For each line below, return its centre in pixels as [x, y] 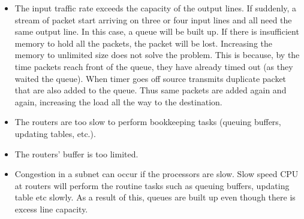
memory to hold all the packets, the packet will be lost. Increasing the [144, 43]
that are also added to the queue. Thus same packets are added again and [151, 90]
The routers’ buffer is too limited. [76, 153]
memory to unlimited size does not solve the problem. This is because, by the [157, 55]
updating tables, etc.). [55, 133]
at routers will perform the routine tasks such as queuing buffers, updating [152, 185]
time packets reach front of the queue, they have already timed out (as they [154, 66]
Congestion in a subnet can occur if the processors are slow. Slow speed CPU [156, 174]
